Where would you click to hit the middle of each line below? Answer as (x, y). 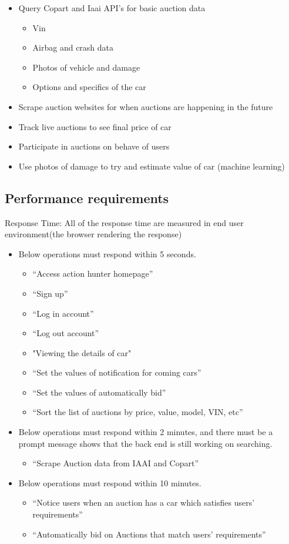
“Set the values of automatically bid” (99, 392)
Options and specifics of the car (89, 87)
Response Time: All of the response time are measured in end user (124, 222)
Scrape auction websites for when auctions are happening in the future (146, 106)
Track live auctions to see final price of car (95, 126)
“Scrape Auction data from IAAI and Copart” (116, 463)
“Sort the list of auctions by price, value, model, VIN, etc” (138, 412)
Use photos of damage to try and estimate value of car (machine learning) (152, 166)
